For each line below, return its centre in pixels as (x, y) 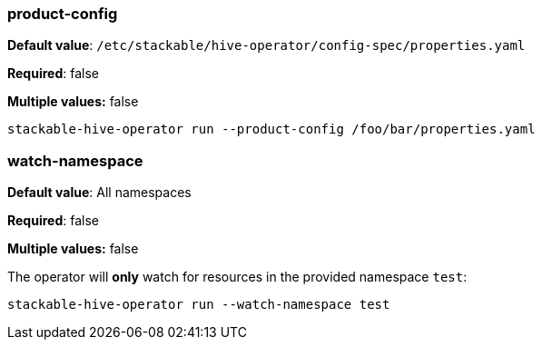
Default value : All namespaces (99, 193)
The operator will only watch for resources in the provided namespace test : (237, 277)
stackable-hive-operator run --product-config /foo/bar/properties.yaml (271, 129)
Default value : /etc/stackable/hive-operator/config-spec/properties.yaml (266, 45)
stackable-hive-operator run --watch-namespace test (199, 305)
